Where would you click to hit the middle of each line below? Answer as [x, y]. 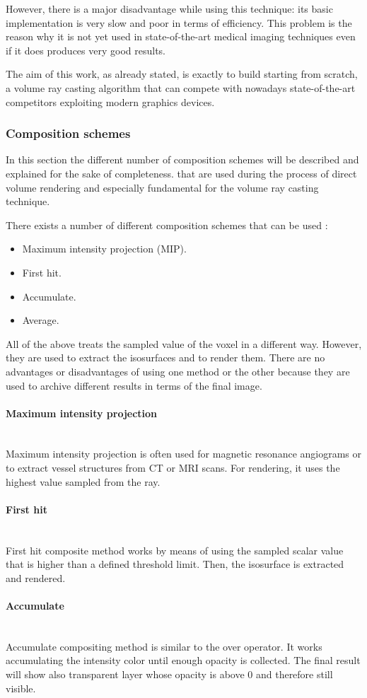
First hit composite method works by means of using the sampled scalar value [175, 550]
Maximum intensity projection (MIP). [104, 249]
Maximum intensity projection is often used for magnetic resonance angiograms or [184, 454]
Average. [41, 320]
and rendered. [36, 577]
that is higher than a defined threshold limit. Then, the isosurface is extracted [175, 564]
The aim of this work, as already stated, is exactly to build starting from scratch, [182, 74]
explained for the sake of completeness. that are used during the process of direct [181, 173]
